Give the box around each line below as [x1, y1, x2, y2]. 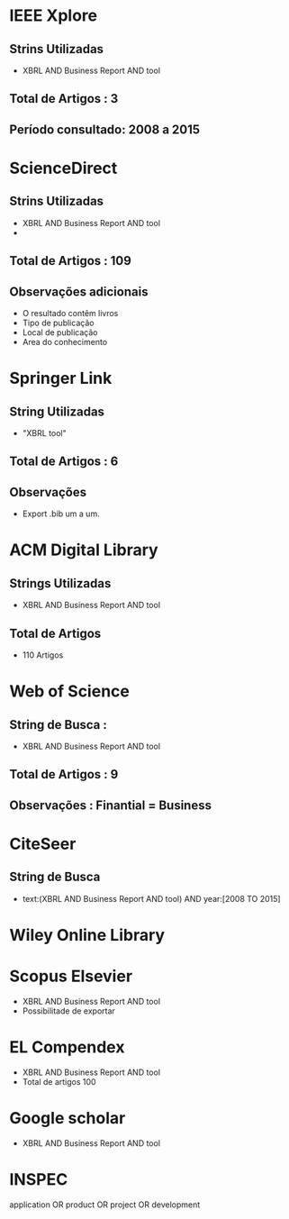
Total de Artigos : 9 [9, 767, 119, 782]
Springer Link [9, 368, 113, 388]
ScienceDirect [9, 158, 118, 178]
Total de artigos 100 [22, 1076, 96, 1087]
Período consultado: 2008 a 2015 [9, 122, 201, 137]
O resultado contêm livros [22, 307, 119, 318]
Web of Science [9, 681, 131, 702]
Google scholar [9, 1108, 126, 1129]
